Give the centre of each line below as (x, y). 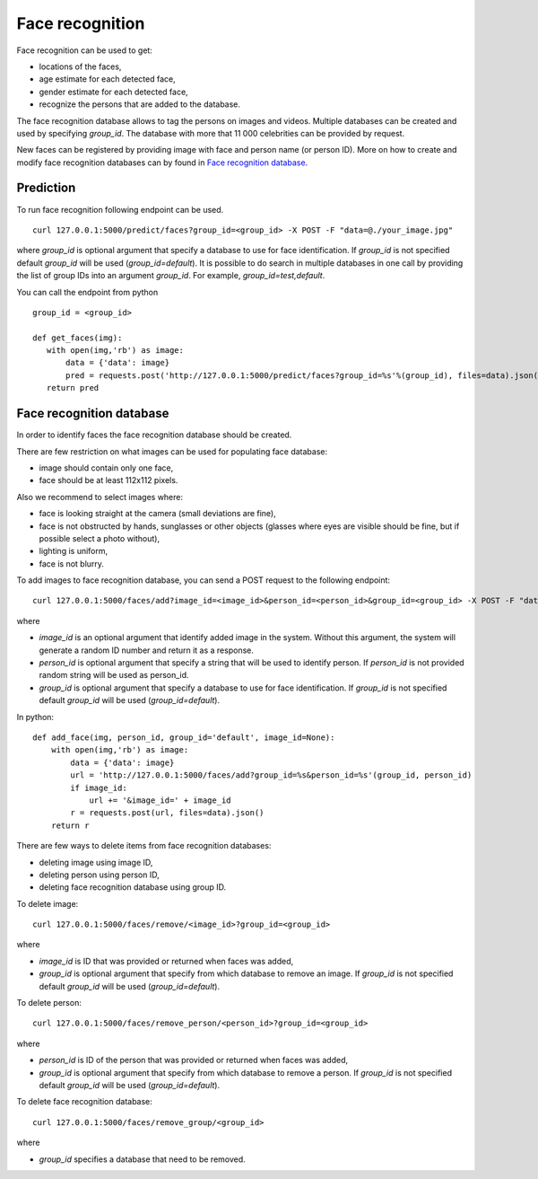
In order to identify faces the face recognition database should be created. (154, 435)
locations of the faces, (80, 66)
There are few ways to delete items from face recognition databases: (144, 846)
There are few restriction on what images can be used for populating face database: (172, 451)
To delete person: (49, 1003)
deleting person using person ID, (100, 875)
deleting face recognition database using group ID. (133, 887)
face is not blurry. (72, 563)
